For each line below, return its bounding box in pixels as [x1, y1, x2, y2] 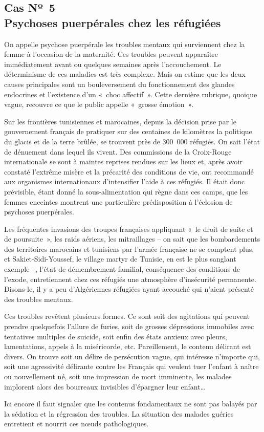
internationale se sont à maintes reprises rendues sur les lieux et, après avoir [4, 156, 243, 167]
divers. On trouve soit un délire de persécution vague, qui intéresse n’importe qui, [4, 351, 260, 361]
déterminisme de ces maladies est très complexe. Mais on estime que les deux [4, 69, 246, 79]
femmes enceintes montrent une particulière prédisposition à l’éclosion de [4, 196, 233, 207]
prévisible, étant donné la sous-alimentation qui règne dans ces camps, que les [4, 186, 248, 197]
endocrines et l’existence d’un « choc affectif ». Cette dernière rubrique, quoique [4, 89, 257, 99]
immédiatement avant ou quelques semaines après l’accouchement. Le [4, 58, 222, 69]
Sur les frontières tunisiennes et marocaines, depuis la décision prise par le [4, 116, 236, 126]
